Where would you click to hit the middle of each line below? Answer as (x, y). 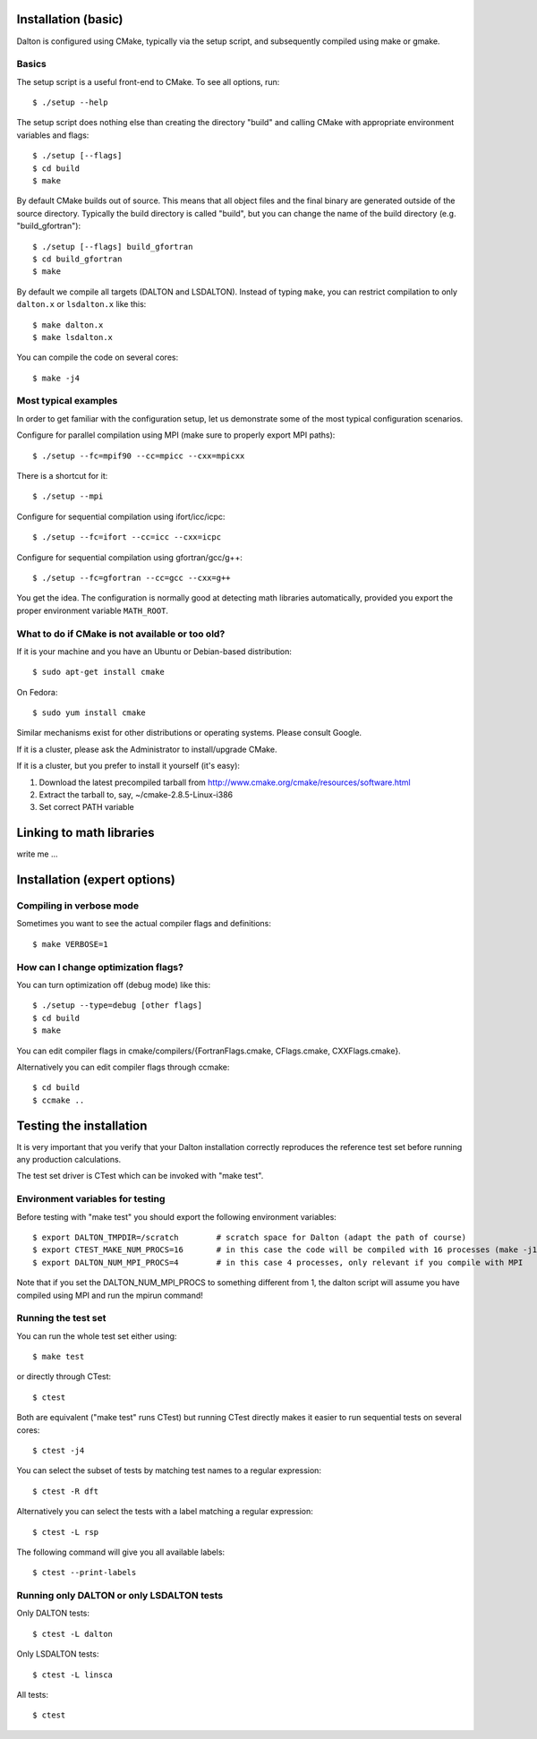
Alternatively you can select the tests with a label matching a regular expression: (165, 1512)
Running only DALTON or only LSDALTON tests (120, 1596)
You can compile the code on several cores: (98, 357)
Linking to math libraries (85, 833)
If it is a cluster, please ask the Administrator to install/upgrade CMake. (147, 749)
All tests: (33, 1695)
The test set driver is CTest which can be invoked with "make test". (140, 1176)
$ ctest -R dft (66, 1491)
